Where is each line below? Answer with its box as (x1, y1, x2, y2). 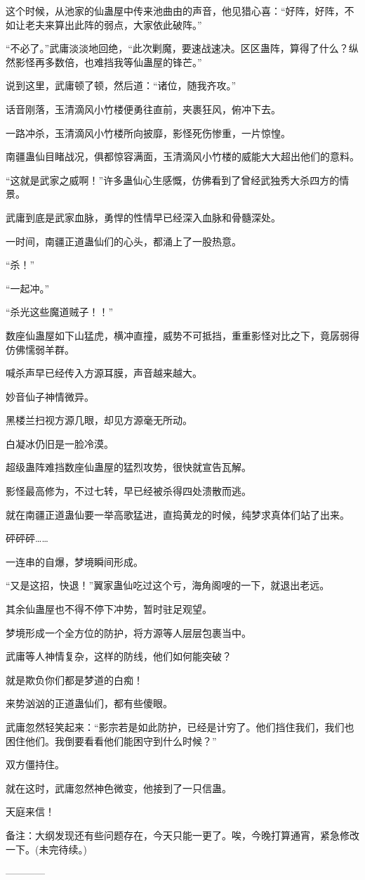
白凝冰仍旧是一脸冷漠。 (6, 436, 114, 451)
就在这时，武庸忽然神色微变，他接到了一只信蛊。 (6, 780, 232, 795)
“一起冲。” (6, 280, 50, 295)
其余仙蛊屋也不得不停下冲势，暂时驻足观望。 (6, 602, 212, 616)
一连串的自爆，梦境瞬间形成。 (6, 554, 143, 569)
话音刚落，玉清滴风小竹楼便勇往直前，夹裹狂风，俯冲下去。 (6, 101, 281, 116)
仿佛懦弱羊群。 (6, 342, 74, 356)
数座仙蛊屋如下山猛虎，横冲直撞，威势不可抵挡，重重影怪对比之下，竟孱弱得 (6, 328, 359, 342)
